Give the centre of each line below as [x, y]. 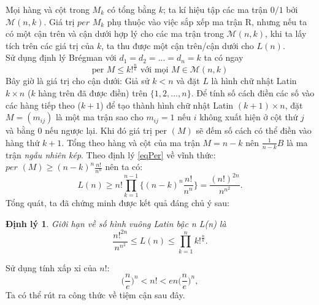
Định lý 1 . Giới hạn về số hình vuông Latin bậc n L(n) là [116, 223]
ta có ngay [224, 57]
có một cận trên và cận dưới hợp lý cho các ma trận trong [115, 33]
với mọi [154, 70]
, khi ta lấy [286, 33]
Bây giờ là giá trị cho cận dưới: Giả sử [78, 81]
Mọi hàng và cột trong [48, 9]
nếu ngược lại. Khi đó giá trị [98, 130]
